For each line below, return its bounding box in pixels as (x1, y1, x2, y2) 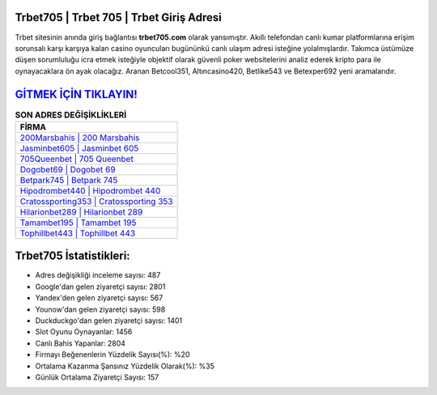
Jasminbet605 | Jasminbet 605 (19, 142, 139, 154)
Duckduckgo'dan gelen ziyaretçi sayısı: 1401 (35, 316, 182, 325)
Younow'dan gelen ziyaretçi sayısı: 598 (35, 304, 166, 314)
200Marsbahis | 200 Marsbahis (19, 132, 140, 143)
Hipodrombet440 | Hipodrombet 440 (19, 185, 161, 196)
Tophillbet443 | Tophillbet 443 (19, 227, 136, 239)
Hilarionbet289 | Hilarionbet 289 (19, 206, 143, 218)
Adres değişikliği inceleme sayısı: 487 (35, 270, 161, 280)
